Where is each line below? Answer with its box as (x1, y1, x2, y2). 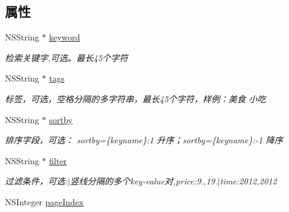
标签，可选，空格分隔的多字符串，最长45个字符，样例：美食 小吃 (5, 92, 266, 105)
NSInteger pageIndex (5, 195, 83, 208)
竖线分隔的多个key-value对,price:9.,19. (70, 175, 218, 187)
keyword (49, 31, 80, 44)
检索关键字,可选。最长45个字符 (5, 51, 128, 64)
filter (49, 154, 67, 167)
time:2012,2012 (220, 175, 277, 187)
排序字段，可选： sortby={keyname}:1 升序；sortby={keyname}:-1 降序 (5, 134, 283, 146)
